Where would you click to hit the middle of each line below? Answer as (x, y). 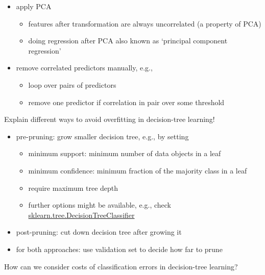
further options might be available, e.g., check (100, 205)
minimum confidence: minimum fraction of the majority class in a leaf (138, 170)
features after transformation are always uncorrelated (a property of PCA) (145, 23)
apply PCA (34, 6)
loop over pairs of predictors (72, 84)
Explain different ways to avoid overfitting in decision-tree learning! (110, 119)
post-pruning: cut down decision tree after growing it (99, 232)
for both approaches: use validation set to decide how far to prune (119, 249)
